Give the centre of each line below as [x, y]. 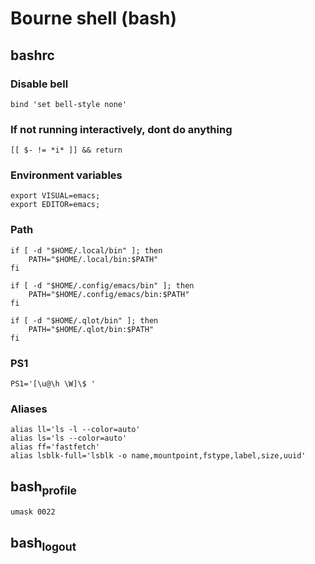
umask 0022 [33, 512]
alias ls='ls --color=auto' [69, 438]
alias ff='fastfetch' [55, 447]
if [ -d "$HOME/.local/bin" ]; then [86, 250]
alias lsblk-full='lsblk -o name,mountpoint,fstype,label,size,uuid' [158, 456]
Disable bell [39, 84]
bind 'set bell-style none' [69, 104]
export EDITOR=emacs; [55, 205]
